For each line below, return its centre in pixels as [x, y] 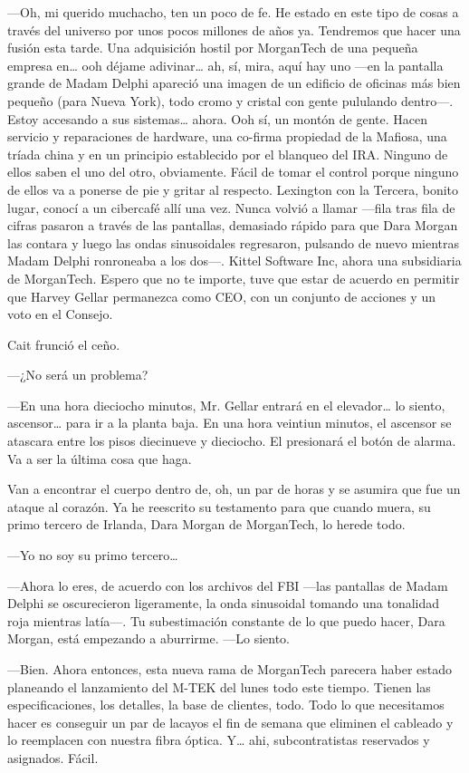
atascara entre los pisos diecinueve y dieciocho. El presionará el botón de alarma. [232, 441]
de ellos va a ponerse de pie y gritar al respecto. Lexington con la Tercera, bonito [233, 189]
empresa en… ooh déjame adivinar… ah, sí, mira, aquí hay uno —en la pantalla [225, 65]
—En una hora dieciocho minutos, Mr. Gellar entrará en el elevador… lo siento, [226, 405]
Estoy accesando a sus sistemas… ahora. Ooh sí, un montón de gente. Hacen [218, 118]
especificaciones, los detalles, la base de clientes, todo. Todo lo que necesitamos [226, 705]
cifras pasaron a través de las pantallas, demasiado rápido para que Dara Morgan [233, 225]
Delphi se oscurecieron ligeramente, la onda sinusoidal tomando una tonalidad [224, 603]
